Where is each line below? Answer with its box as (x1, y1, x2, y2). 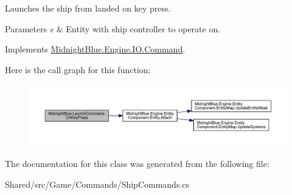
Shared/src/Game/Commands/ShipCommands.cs (5, 177, 190, 190)
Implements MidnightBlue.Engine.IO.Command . (5, 43, 186, 55)
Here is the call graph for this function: (5, 63, 151, 76)
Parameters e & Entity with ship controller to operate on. (5, 22, 221, 35)
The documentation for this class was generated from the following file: (5, 157, 269, 170)
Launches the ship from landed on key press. (5, 2, 171, 14)
